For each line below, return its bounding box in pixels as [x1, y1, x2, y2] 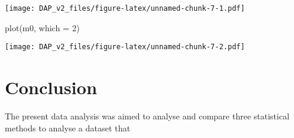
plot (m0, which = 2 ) [5, 21, 80, 34]
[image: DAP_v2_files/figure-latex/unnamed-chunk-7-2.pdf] [5, 43, 245, 52]
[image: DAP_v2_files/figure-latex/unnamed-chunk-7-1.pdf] [5, 4, 245, 13]
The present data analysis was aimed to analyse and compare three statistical [5, 110, 290, 122]
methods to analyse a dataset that [5, 121, 131, 134]
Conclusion [5, 75, 98, 100]
